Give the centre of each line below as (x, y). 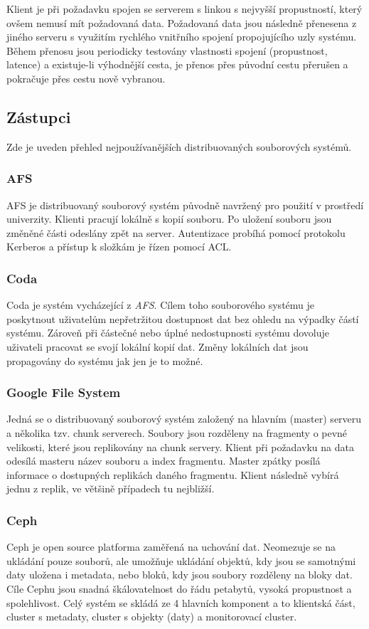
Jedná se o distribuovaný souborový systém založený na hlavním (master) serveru (184, 419)
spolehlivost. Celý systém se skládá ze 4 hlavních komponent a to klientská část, (181, 602)
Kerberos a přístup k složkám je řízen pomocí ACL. (119, 247)
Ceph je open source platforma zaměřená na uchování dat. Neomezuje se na (171, 547)
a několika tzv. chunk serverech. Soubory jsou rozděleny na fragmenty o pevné (177, 432)
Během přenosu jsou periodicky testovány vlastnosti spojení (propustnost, (167, 50)
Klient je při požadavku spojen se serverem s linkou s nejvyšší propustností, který (184, 9)
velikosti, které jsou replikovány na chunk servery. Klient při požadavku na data (180, 446)
